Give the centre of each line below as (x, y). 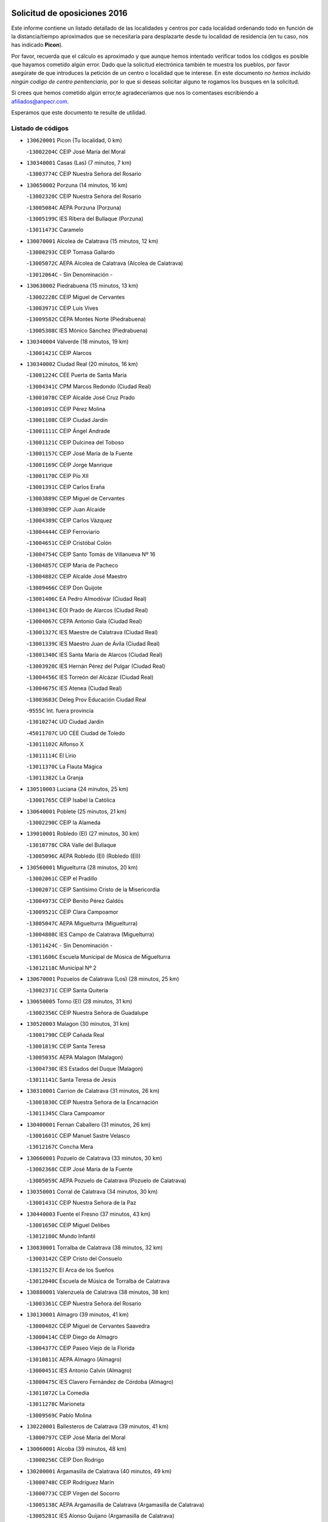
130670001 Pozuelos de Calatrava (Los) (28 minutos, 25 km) (103, 979)
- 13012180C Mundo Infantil (61, 1236)
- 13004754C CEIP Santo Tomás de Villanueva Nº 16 (91, 554)
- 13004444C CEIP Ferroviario (63, 531)
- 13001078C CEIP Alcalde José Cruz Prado (80, 398)
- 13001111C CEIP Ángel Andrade (68, 431)
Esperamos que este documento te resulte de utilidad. (79, 113)
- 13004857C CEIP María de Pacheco (72, 566)
